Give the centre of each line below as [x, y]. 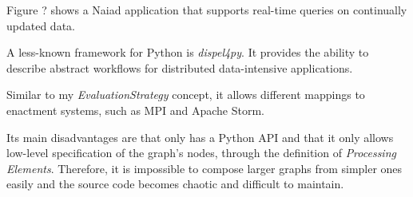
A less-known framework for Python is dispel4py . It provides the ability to [188, 52]
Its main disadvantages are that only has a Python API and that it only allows [200, 137]
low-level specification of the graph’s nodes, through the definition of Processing [201, 153]
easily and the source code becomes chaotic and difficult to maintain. [175, 184]
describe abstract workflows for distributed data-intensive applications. [180, 67]
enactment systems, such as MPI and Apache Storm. [135, 110]
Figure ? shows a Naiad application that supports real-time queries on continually [207, 10]
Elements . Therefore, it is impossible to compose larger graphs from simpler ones [205, 168]
